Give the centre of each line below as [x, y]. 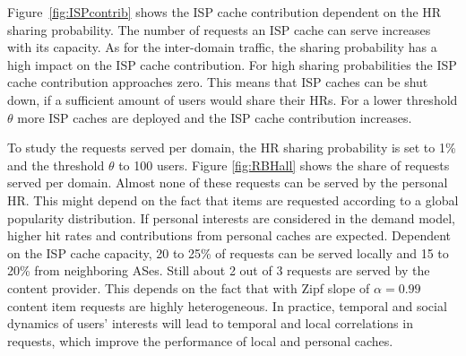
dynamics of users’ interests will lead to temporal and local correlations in [210, 323]
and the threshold [56, 165]
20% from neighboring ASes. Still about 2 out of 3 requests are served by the [219, 270]
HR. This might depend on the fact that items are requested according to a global [233, 200]
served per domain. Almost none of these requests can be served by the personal [228, 182]
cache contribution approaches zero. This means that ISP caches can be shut [218, 82]
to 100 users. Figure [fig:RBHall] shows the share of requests [284, 165]
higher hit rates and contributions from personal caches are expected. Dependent [229, 235]
